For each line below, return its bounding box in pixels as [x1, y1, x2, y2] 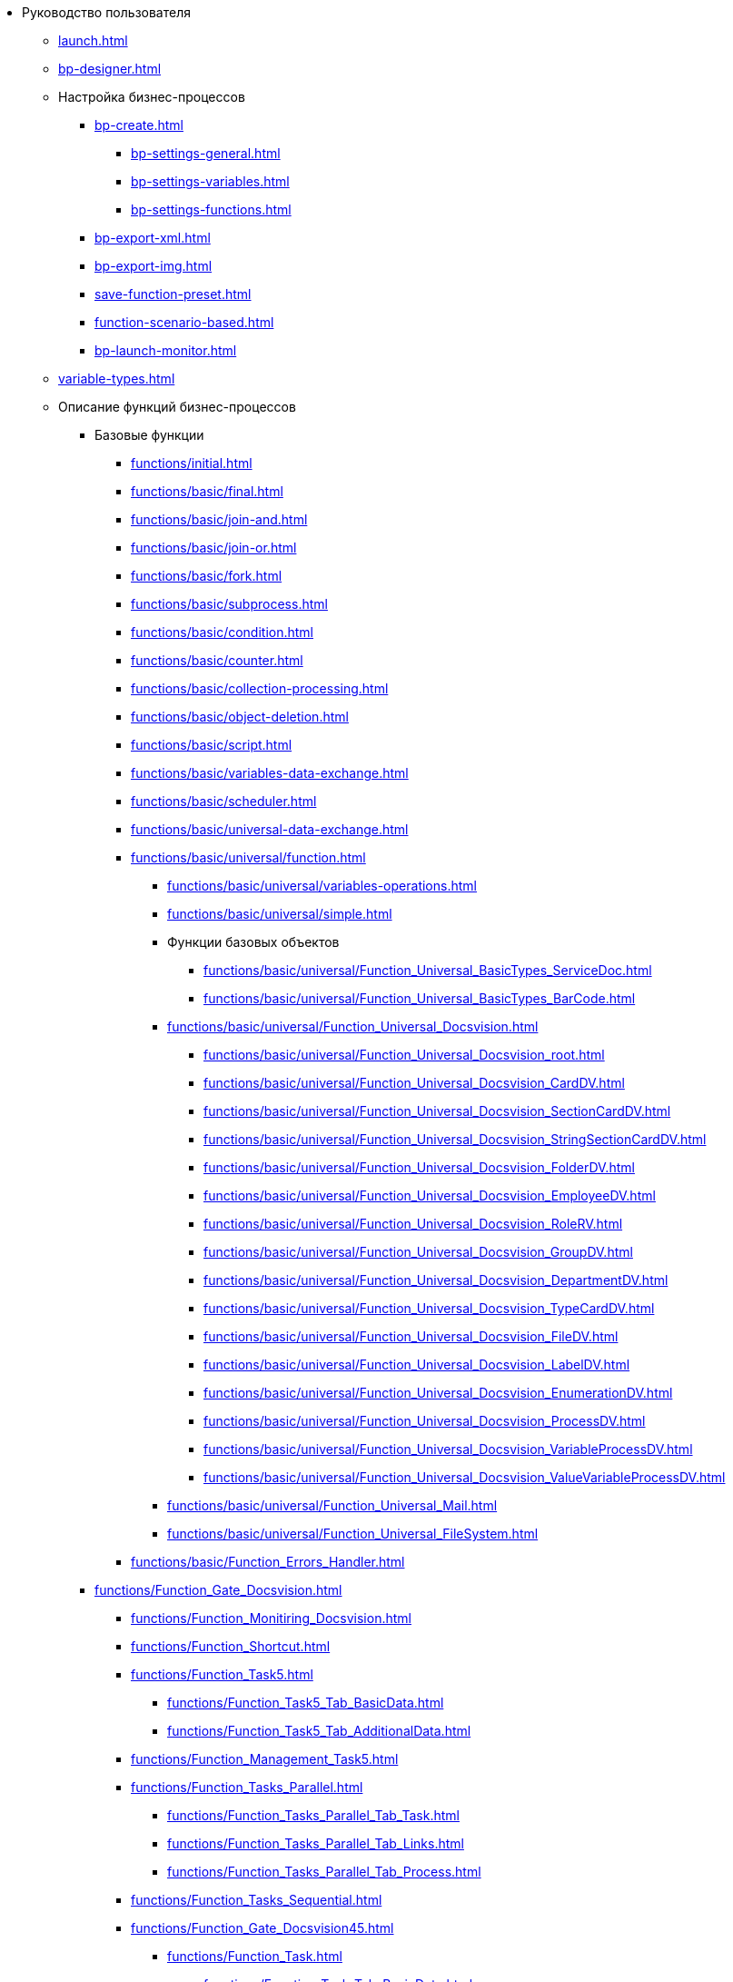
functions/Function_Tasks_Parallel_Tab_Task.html [167, 1808, 460, 1823]
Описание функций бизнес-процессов [58, 399, 296, 414]
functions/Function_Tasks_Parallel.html [131, 1779, 363, 1795]
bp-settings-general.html [131, 145, 281, 161]
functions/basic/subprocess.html [131, 596, 328, 612]
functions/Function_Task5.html [131, 1667, 313, 1682]
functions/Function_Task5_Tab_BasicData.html [167, 1695, 444, 1710]
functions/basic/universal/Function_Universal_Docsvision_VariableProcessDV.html [203, 1441, 693, 1457]
